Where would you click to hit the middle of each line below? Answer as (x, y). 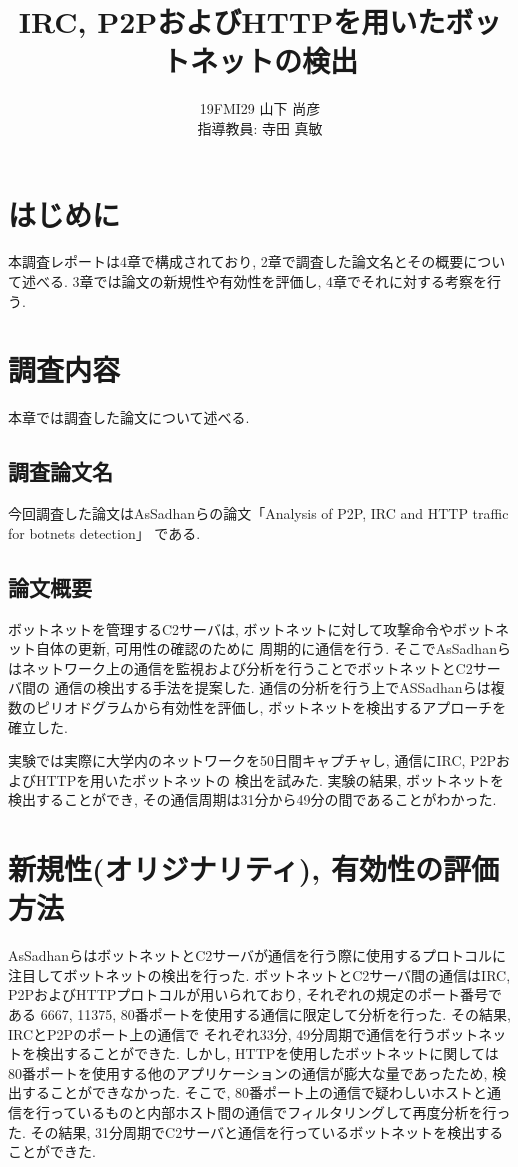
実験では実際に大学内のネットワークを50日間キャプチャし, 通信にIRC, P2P (252, 760)
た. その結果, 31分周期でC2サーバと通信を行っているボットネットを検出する (256, 1131)
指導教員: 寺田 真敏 (260, 127)
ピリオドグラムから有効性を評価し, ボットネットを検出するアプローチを (271, 706)
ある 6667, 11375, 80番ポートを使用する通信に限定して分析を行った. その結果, (259, 1013)
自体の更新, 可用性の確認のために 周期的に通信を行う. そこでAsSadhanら (273, 648)
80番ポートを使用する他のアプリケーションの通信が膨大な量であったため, (248, 1072)
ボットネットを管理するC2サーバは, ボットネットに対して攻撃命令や (231, 628)
